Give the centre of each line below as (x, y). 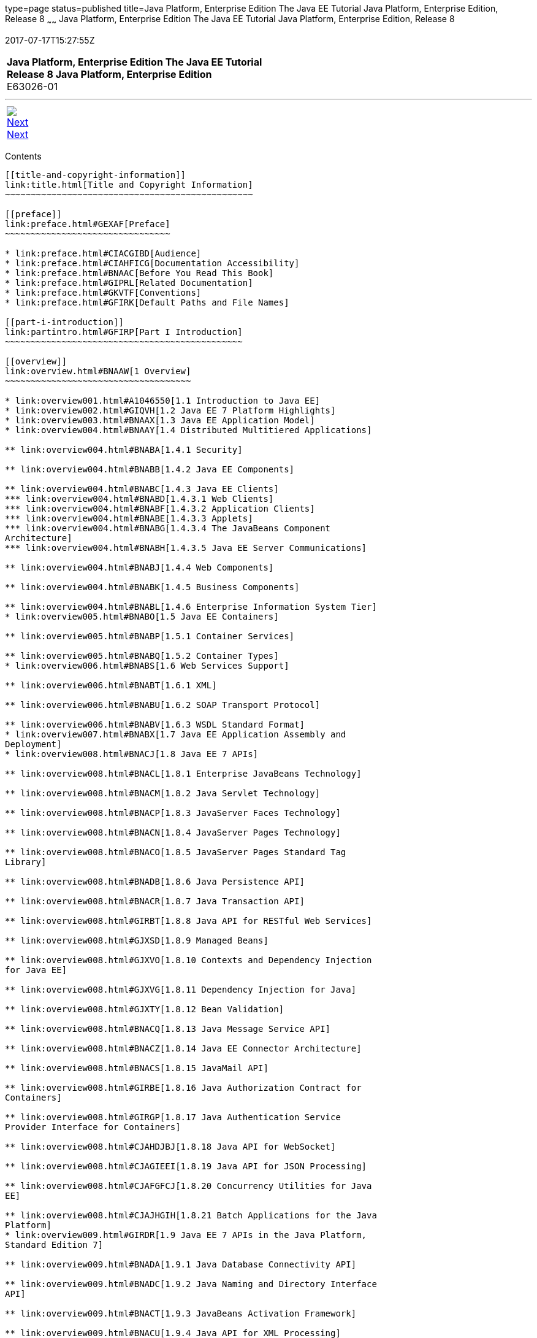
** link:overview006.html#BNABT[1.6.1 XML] (111, 685)
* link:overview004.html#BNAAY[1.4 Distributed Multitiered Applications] (189, 430)
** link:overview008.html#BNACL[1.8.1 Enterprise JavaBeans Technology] (183, 773)
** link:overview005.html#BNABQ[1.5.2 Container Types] (142, 656)
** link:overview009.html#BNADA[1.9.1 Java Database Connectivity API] (181, 1264)
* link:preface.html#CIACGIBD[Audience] (103, 253)
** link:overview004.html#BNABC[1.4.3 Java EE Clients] (142, 489)
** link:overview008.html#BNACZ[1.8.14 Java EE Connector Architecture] (183, 1048)
